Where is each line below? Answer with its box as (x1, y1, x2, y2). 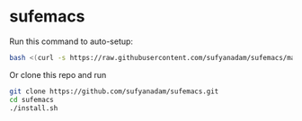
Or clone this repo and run (9, 69, 107, 80)
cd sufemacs (9, 95, 54, 104)
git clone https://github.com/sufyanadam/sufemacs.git (9, 87, 219, 96)
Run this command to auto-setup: (9, 36, 133, 47)
